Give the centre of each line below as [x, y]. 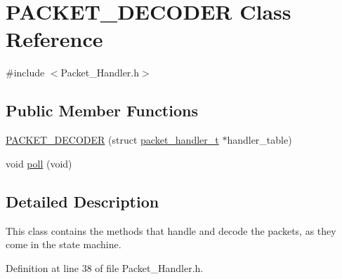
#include [25, 73]
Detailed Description [83, 201]
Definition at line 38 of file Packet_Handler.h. [105, 267]
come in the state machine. [64, 244]
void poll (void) [39, 163]
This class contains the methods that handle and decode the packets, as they [171, 230]
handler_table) [259, 140]
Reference [54, 39]
